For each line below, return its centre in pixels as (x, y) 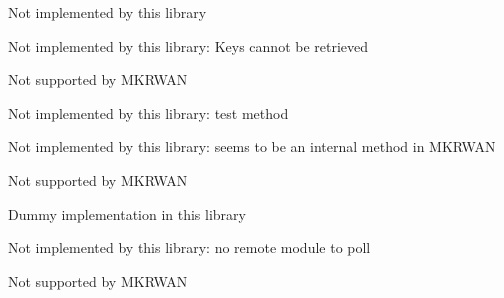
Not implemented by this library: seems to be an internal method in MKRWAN (252, 146)
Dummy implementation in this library (127, 213)
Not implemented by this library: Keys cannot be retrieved (188, 45)
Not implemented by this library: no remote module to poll (189, 247)
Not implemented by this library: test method (148, 112)
